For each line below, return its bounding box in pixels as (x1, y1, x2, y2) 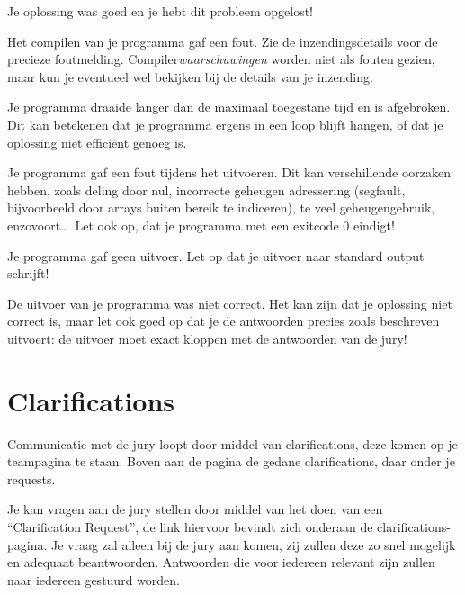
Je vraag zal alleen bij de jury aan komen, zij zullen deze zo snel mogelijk (51, 535, 456, 554)
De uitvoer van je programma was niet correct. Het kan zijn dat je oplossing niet (7, 293, 452, 312)
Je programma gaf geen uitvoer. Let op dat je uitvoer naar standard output (7, 246, 425, 265)
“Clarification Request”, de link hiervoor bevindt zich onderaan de (7, 518, 373, 536)
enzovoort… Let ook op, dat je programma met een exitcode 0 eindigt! (7, 215, 395, 234)
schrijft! (7, 264, 49, 283)
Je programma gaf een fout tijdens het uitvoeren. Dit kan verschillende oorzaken (7, 163, 452, 182)
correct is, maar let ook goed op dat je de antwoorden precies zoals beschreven (7, 311, 440, 330)
